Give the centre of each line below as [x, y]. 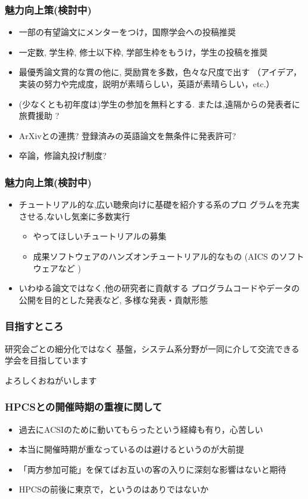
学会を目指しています [47, 360]
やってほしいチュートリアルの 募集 [100, 236]
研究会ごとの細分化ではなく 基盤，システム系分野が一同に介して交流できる [152, 348]
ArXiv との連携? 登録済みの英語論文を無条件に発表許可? [127, 135]
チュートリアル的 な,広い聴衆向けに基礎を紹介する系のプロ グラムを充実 [159, 204]
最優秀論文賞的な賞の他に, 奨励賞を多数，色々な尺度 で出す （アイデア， [160, 72]
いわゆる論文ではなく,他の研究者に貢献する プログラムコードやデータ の [159, 288]
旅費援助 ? [39, 115]
